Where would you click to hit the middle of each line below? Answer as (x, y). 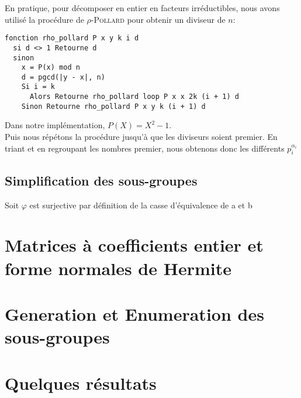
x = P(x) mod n (51, 68)
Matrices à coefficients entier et (134, 245)
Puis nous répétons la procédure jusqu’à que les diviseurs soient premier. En (141, 137)
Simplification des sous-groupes (101, 180)
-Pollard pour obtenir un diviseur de (158, 19)
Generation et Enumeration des (134, 313)
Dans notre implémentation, (55, 125)
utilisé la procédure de (44, 19)
